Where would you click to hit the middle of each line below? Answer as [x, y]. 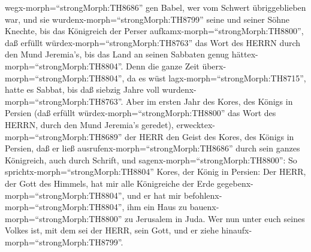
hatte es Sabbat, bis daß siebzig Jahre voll [82, 89]
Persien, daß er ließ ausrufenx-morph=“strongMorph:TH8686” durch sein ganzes [153, 148]
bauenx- [204, 207]
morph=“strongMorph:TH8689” [64, 136]
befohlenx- [203, 195]
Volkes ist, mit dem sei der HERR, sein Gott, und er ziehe [112, 230]
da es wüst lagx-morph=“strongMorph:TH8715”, [217, 78]
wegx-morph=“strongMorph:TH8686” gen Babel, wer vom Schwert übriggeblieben [155, 7]
